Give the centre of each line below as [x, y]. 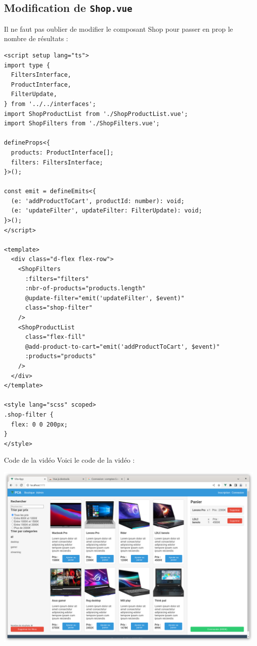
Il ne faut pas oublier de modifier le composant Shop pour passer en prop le [119, 28]
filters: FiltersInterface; [57, 162]
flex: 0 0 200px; [39, 424]
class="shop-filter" [59, 308]
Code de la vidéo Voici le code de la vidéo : [69, 460]
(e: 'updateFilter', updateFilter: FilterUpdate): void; [107, 211]
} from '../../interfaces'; [50, 104]
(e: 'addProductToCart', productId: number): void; [98, 201]
